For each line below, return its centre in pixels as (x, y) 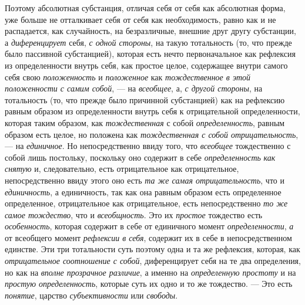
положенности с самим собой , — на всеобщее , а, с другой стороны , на (134, 88)
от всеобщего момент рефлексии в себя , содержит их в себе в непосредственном (148, 237)
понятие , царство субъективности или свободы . (91, 295)
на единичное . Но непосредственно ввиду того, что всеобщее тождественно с (153, 146)
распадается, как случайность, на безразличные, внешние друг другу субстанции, (150, 31)
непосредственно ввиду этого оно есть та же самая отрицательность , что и (145, 180)
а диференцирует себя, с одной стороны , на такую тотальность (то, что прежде (148, 42)
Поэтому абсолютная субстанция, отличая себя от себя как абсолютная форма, (145, 8)
